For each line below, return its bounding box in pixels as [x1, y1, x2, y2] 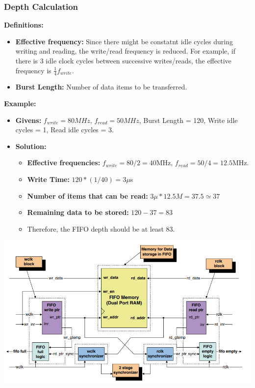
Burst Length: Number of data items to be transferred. [15, 82, 187, 92]
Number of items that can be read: [27, 190, 148, 201]
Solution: [15, 141, 47, 151]
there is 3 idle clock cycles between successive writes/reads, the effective [15, 56, 231, 65]
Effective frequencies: [27, 157, 101, 168]
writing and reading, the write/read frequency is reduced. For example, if [15, 46, 235, 56]
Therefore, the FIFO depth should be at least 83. [27, 223, 175, 234]
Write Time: [27, 174, 70, 184]
